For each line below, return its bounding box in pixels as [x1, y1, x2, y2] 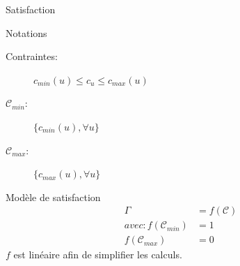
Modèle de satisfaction [6, 189, 101, 204]
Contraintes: [6, 49, 58, 64]
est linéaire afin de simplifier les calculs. [13, 247, 182, 262]
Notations [6, 25, 47, 40]
